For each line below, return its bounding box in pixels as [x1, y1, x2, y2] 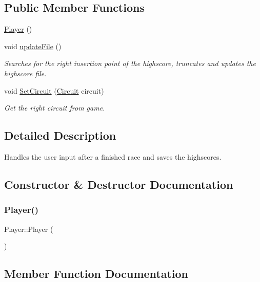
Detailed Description [4, 127, 116, 143]
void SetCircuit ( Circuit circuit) [4, 85, 104, 96]
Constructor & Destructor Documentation [4, 176, 233, 192]
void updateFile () [4, 40, 62, 51]
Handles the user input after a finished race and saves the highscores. [4, 151, 222, 162]
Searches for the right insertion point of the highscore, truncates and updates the [4, 58, 256, 69]
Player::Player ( [4, 223, 53, 234]
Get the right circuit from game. [4, 102, 105, 113]
